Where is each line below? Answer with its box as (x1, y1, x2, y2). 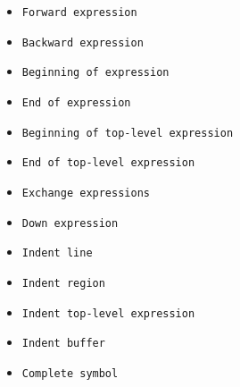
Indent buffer (21, 337, 105, 350)
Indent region (21, 276, 105, 290)
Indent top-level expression (21, 307, 195, 320)
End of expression (21, 96, 131, 109)
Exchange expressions (21, 186, 150, 199)
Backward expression (21, 36, 144, 49)
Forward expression (21, 6, 137, 19)
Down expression (21, 216, 119, 230)
